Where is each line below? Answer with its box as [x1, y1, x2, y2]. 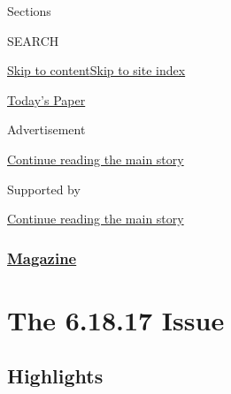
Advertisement [7, 120, 86, 139]
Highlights [7, 362, 104, 390]
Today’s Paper [7, 90, 86, 109]
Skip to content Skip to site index [7, 61, 186, 80]
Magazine [7, 246, 77, 269]
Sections [7, 2, 51, 19]
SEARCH [7, 31, 59, 49]
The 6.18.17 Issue [7, 301, 225, 337]
